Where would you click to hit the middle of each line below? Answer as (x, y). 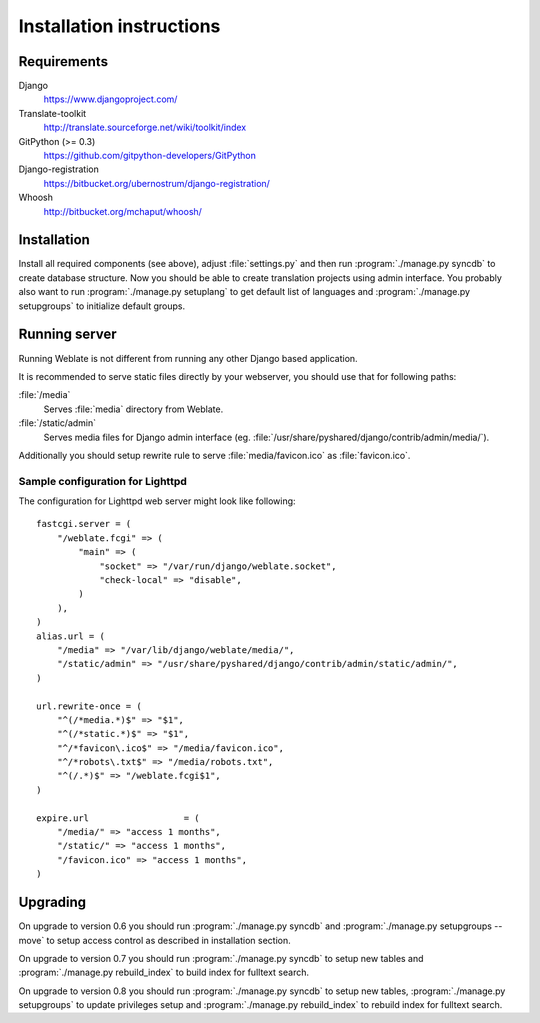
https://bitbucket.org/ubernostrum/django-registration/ (156, 183)
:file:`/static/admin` (57, 423)
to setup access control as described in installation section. (168, 940)
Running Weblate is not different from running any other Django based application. (188, 358)
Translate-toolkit (52, 113)
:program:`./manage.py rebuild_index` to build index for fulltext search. (164, 972)
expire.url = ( (118, 818)
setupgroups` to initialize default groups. (102, 306)
